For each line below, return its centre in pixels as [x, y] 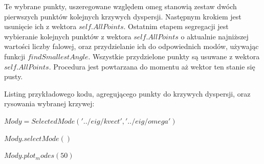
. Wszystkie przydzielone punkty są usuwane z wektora [174, 56]
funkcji [15, 56]
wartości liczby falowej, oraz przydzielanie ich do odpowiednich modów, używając [131, 46]
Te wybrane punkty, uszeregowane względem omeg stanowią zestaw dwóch [120, 6]
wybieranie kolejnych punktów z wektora [68, 36]
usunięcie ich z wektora [40, 26]
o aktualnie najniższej [215, 36]
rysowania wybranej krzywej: [49, 103]
